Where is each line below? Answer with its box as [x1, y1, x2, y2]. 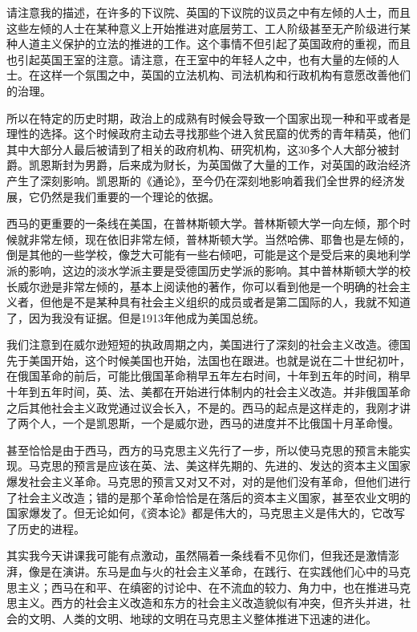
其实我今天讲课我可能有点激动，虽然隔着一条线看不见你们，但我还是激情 [6, 547, 388, 564]
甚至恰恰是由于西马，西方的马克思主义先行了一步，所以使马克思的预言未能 [6, 441, 399, 458]
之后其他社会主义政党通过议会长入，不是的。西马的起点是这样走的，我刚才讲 [6, 399, 411, 415]
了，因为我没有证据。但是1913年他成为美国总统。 [6, 309, 265, 326]
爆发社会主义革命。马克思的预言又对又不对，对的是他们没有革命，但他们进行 [6, 473, 411, 490]
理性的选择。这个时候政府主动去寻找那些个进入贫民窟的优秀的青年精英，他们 [6, 125, 411, 142]
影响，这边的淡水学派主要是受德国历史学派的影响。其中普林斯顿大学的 [28, 261, 399, 278]
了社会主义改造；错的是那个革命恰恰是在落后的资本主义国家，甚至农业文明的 [6, 488, 411, 505]
